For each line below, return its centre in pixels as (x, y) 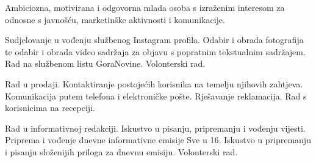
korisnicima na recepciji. (50, 108)
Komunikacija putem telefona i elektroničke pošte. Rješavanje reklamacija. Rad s (156, 96)
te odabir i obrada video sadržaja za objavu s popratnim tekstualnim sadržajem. (155, 51)
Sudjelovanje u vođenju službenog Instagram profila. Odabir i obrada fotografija (154, 40)
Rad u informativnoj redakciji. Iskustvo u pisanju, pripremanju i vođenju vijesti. (155, 128)
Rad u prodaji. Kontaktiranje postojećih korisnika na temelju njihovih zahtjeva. (154, 83)
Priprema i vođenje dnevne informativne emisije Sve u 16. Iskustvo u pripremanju (158, 140)
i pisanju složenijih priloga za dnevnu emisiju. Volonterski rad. (121, 151)
